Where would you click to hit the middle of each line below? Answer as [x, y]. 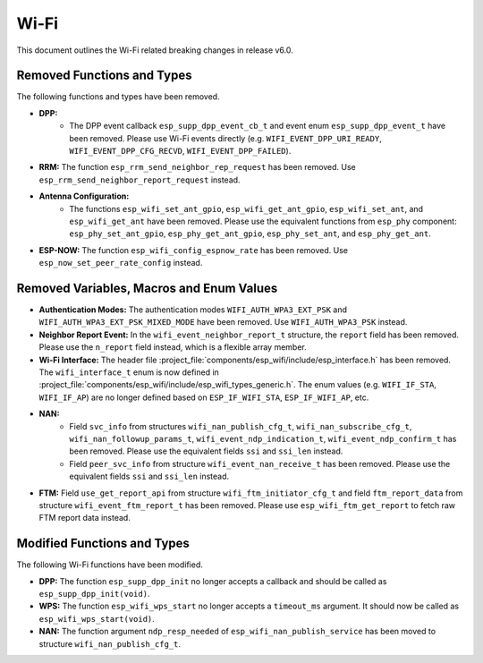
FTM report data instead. [85, 518]
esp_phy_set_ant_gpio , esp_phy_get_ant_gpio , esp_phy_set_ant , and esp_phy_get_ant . [250, 234]
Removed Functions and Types [104, 76]
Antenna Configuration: [84, 196]
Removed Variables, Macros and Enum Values [147, 288]
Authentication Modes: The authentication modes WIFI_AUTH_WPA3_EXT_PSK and [193, 310]
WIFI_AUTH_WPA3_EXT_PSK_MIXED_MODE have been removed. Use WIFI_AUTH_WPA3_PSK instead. [223, 322]
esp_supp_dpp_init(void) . [94, 593]
